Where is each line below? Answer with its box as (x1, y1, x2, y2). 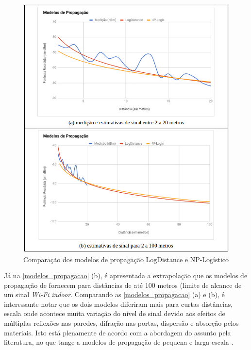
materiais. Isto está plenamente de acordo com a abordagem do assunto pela (4, 327, 231, 337)
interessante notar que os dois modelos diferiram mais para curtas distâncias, (4, 299, 233, 309)
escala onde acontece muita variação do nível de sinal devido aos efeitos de (4, 308, 225, 318)
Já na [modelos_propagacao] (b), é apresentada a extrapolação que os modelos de (4, 270, 248, 281)
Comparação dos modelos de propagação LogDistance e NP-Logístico (23, 254, 229, 264)
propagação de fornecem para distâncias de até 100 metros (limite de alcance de (4, 280, 242, 290)
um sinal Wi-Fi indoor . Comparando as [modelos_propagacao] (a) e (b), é (4, 289, 225, 300)
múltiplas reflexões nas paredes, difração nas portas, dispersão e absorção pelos (4, 318, 239, 328)
